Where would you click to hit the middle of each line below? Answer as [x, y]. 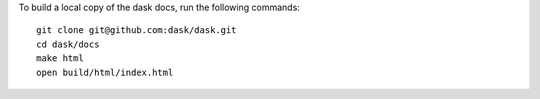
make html [60, 58]
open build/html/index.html [105, 72]
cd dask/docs [68, 44]
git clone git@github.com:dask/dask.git [136, 30]
